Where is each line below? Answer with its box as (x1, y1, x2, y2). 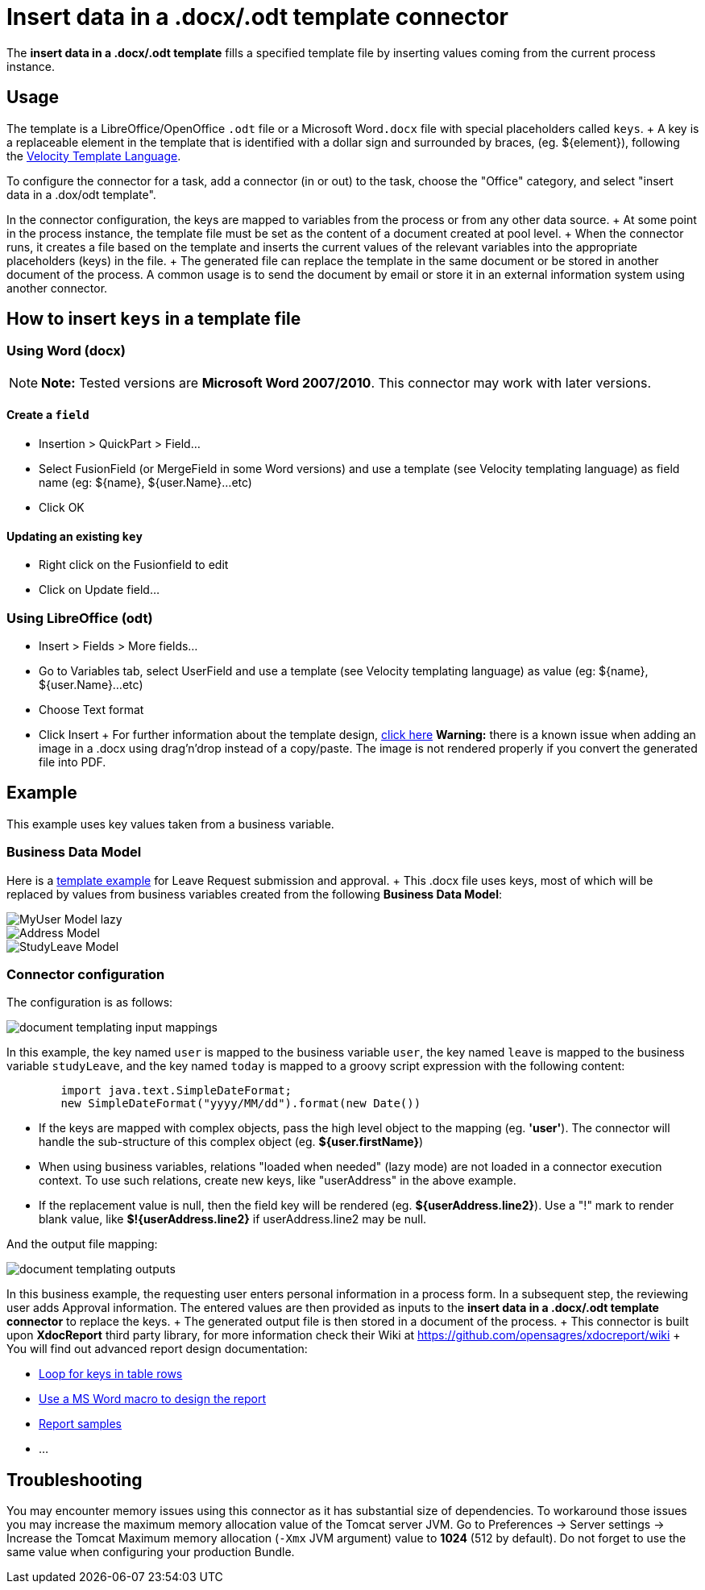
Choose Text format (39, 703, 144, 716)
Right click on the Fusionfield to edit (39, 558, 229, 572)
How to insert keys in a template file (6, 309, 301, 330)
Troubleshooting (6, 1469, 143, 1490)
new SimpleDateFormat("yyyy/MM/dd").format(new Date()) (60, 1097, 421, 1111)
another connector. (6, 280, 108, 295)
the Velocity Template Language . (6, 148, 181, 163)
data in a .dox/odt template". (6, 187, 156, 201)
